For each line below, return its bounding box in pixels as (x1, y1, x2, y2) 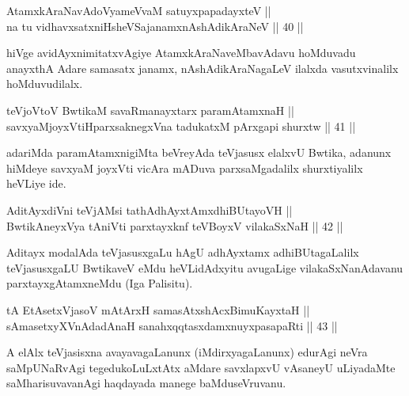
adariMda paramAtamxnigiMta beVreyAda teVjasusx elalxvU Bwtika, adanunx (6, 144, 392, 161)
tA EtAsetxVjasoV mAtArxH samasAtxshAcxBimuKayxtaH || (6, 301, 310, 318)
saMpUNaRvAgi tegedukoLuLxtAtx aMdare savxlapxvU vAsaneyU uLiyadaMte (6, 359, 396, 375)
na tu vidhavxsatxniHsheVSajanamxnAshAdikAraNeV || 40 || (6, 17, 304, 34)
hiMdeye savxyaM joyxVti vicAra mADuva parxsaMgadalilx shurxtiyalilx (6, 159, 363, 176)
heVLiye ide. (6, 175, 66, 192)
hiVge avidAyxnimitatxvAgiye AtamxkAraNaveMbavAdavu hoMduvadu (6, 44, 356, 61)
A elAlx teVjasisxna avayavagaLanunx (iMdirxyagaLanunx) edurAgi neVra (6, 344, 368, 360)
